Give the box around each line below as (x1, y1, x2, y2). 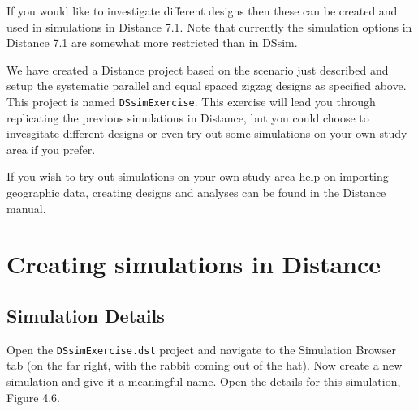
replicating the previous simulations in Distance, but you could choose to (6, 109, 369, 126)
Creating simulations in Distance (6, 247, 381, 280)
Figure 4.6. (6, 388, 60, 405)
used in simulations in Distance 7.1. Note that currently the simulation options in (6, 18, 412, 35)
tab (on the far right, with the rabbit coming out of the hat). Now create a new (6, 357, 403, 374)
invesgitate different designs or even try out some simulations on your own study (6, 125, 407, 142)
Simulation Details (6, 302, 165, 328)
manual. (6, 199, 46, 216)
